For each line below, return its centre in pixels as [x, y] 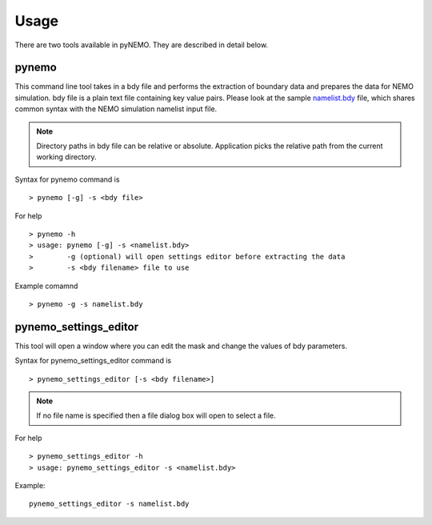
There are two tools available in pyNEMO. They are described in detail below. [141, 45]
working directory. [66, 157]
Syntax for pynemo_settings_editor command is [93, 361]
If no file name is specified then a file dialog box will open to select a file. [156, 415]
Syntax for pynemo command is [67, 179]
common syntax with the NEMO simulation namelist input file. [116, 109]
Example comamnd [46, 286]
